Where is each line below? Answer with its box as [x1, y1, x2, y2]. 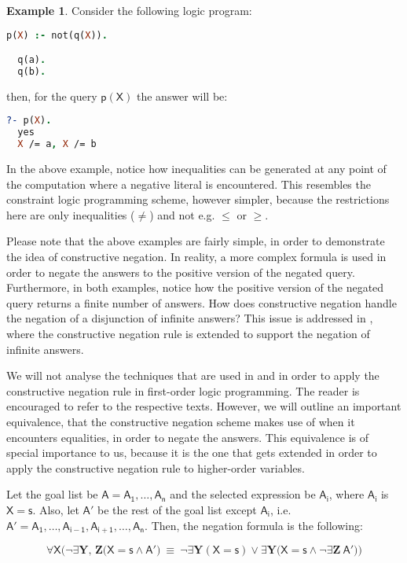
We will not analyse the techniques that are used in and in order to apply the [6, 367, 379, 384]
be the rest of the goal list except [97, 501, 257, 517]
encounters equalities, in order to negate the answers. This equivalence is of [6, 429, 369, 445]
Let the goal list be [6, 486, 98, 502]
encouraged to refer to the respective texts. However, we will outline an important [6, 398, 401, 414]
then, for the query [6, 87, 97, 104]
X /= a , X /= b [17, 138, 97, 150]
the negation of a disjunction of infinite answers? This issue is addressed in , [6, 310, 373, 326]
